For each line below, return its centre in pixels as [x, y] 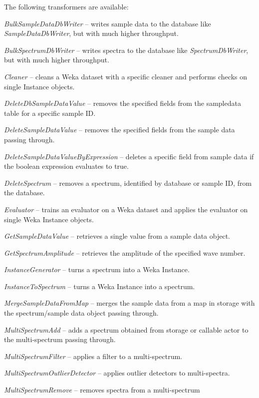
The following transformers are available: [66, 6]
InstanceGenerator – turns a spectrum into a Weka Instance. [97, 269]
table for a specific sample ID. [50, 113]
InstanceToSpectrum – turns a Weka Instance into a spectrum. [100, 286]
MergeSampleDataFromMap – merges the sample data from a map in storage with [129, 303]
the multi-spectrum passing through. [60, 339]
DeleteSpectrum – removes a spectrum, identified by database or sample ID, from [128, 183]
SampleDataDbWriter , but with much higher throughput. [91, 33]
